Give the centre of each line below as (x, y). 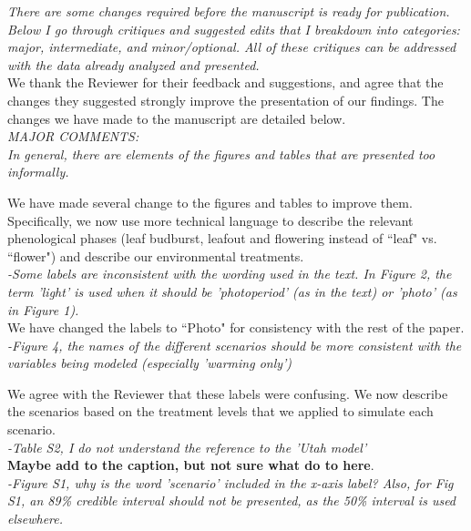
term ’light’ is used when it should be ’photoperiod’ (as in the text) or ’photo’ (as (232, 291)
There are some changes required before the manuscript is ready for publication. (229, 11)
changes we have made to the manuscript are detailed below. (177, 118)
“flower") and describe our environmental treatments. (156, 255)
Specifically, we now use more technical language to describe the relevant (210, 220)
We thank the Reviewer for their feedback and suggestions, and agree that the (225, 82)
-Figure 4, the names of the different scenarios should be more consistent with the (235, 345)
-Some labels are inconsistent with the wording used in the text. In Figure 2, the (230, 274)
